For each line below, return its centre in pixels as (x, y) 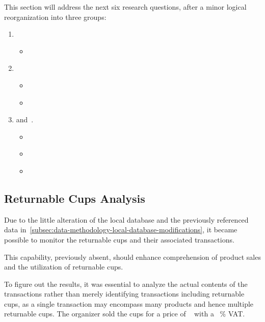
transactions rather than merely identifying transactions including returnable (124, 294)
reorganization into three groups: (55, 17)
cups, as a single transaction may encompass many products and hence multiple (129, 303)
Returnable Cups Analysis (75, 198)
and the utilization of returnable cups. (64, 267)
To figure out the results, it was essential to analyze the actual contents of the (126, 284)
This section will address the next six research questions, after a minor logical (125, 7)
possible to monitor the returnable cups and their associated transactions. (119, 239)
